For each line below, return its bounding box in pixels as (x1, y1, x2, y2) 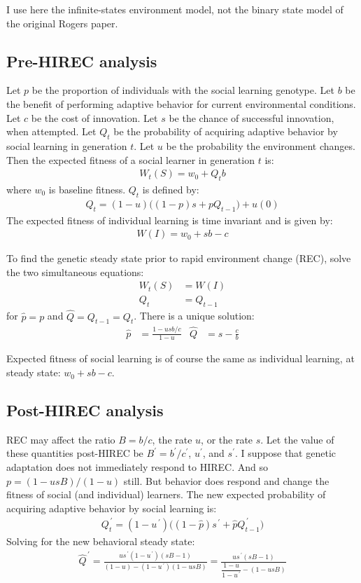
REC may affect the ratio (6, 432, 115, 446)
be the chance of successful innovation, (169, 110, 334, 125)
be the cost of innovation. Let (31, 110, 158, 125)
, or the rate (201, 432, 253, 446)
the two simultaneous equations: (6, 264, 144, 279)
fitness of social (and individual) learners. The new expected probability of (6, 487, 326, 502)
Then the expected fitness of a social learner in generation (6, 152, 255, 167)
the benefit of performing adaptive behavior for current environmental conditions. (6, 96, 356, 111)
